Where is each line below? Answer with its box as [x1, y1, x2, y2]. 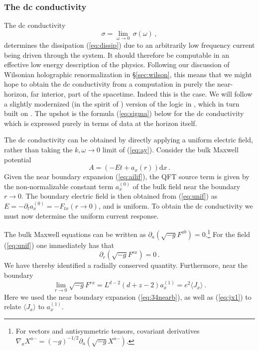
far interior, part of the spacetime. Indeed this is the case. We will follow [30, 89, 253, 99]
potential [4, 154, 31, 164]
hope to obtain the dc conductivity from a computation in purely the [4, 79, 215, 89]
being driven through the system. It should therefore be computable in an [4, 49, 229, 60]
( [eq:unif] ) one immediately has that [4, 239, 114, 250]
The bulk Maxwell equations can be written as [4, 229, 146, 239]
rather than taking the [4, 144, 73, 154]
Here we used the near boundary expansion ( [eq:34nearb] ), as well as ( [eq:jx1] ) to [4, 291, 252, 302]
